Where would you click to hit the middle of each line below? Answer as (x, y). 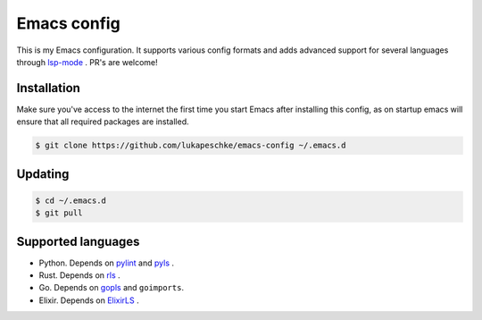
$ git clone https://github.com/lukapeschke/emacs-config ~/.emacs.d (191, 146)
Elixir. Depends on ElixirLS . (89, 300)
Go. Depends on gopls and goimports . (112, 288)
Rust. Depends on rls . (79, 275)
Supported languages (78, 241)
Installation (48, 88)
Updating (43, 174)
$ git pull (59, 213)
